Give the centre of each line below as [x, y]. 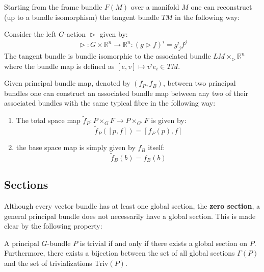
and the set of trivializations [48, 263]
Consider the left [30, 34]
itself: [156, 147]
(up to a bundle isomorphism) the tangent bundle [82, 17]
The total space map [48, 120]
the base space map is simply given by [76, 147]
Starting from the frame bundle [53, 7]
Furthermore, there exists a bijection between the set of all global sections [120, 253]
